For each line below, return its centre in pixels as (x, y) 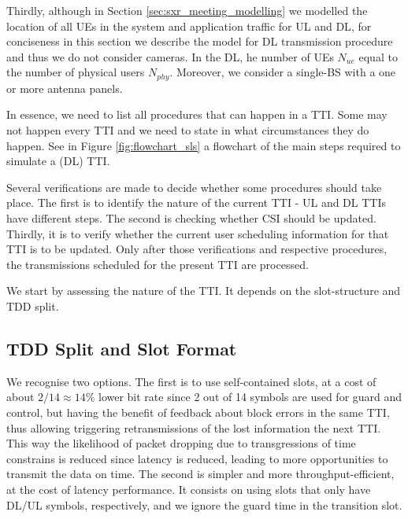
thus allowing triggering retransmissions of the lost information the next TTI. (194, 427)
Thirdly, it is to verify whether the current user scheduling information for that (198, 233)
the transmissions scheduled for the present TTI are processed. (158, 264)
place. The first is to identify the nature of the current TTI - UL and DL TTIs (197, 202)
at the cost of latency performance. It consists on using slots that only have (189, 489)
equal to (378, 56)
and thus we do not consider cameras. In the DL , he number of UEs (170, 56)
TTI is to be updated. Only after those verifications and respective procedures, (197, 249)
